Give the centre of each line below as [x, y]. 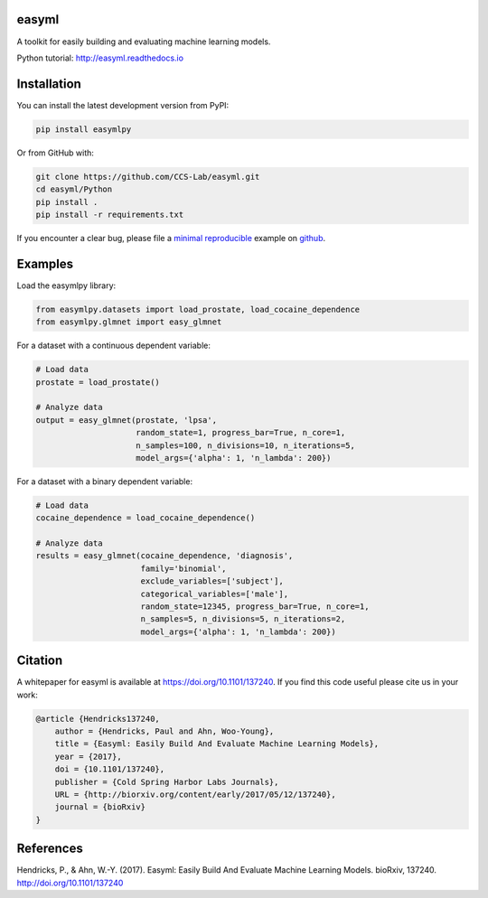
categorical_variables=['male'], [215, 594]
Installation [49, 84]
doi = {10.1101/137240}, [110, 769]
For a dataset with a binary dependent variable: [105, 481]
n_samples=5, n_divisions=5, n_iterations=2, [243, 619]
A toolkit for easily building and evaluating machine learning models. [144, 42]
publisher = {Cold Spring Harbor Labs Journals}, [167, 782]
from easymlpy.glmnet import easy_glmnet [129, 322]
